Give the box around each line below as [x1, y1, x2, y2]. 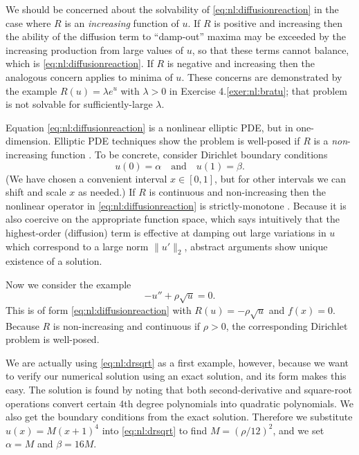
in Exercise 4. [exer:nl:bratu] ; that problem [169, 83, 348, 98]
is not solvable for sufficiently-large [6, 97, 153, 111]
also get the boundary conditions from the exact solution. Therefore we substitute [6, 409, 353, 424]
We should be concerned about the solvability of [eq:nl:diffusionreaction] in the [6, 2, 339, 16]
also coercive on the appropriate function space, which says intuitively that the [6, 212, 340, 226]
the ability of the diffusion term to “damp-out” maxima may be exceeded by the [6, 29, 347, 44]
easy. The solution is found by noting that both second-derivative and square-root [6, 382, 353, 397]
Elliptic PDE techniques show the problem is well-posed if [54, 133, 300, 148]
